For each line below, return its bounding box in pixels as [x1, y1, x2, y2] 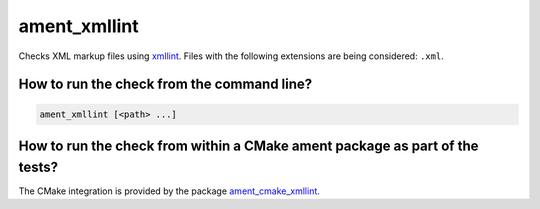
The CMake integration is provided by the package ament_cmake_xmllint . [18, 185, 320, 197]
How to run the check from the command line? [18, 76, 313, 93]
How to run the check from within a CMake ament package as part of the [18, 137, 479, 154]
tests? [18, 158, 59, 175]
